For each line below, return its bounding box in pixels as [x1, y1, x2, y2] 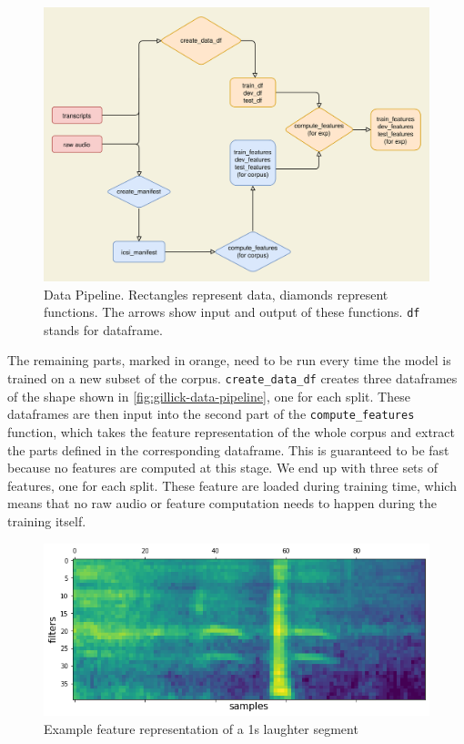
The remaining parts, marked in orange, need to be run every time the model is [7, 351, 451, 370]
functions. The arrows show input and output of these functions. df [44, 302, 420, 321]
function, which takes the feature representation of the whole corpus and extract [7, 422, 455, 441]
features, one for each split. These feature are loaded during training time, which [7, 475, 457, 494]
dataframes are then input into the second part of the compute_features [7, 404, 415, 423]
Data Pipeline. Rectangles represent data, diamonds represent [44, 284, 388, 303]
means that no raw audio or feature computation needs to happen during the [7, 494, 438, 513]
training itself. [7, 511, 86, 530]
